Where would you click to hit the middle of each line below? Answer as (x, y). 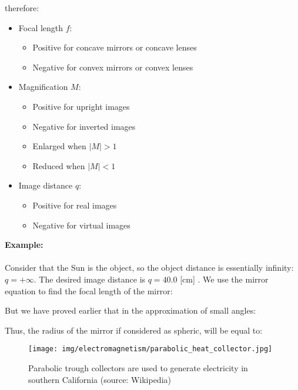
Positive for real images (75, 205)
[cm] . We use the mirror (224, 279)
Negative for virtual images (81, 225)
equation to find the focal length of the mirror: (89, 290)
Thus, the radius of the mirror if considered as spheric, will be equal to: (134, 330)
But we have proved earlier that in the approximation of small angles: (130, 310)
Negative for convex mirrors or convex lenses (113, 67)
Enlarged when (59, 146)
